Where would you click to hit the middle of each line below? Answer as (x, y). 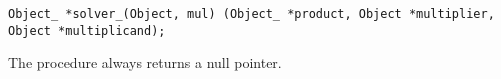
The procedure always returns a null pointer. (145, 62)
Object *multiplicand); (87, 30)
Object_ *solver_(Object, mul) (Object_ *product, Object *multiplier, (251, 14)
